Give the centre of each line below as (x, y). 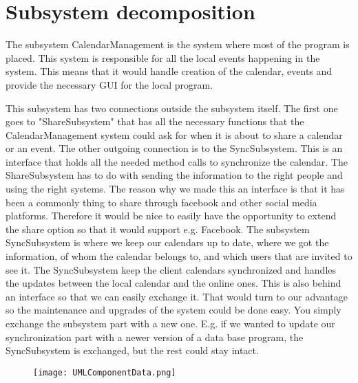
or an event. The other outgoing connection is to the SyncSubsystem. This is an (174, 148)
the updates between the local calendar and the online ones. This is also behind (173, 283)
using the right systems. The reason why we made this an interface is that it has (175, 189)
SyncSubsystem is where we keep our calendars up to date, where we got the (167, 242)
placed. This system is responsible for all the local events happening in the (163, 57)
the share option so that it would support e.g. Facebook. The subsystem (158, 229)
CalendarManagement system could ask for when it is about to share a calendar (174, 134)
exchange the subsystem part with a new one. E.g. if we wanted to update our (170, 323)
